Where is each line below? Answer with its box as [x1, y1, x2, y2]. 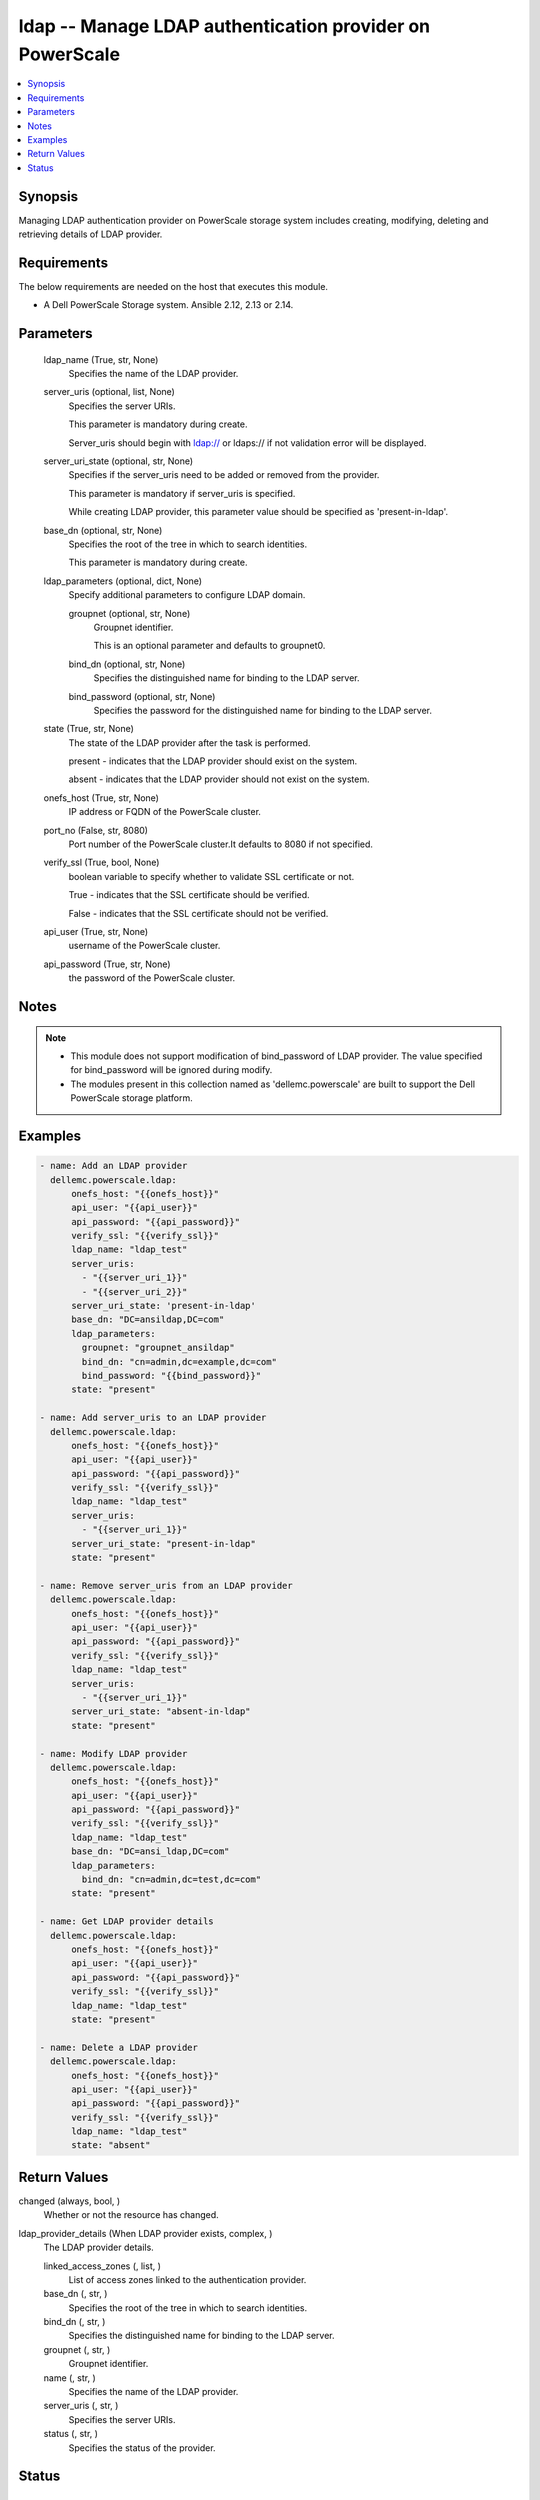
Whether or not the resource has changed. [43, 2209, 219, 2221]
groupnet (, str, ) [43, 2343, 111, 2355]
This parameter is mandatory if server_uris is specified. [68, 487, 296, 499]
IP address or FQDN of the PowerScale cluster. [68, 806, 262, 818]
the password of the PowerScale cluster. [68, 972, 236, 984]
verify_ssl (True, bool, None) [43, 856, 160, 869]
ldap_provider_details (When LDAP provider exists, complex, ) [18, 2227, 273, 2239]
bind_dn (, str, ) [43, 2316, 106, 2328]
